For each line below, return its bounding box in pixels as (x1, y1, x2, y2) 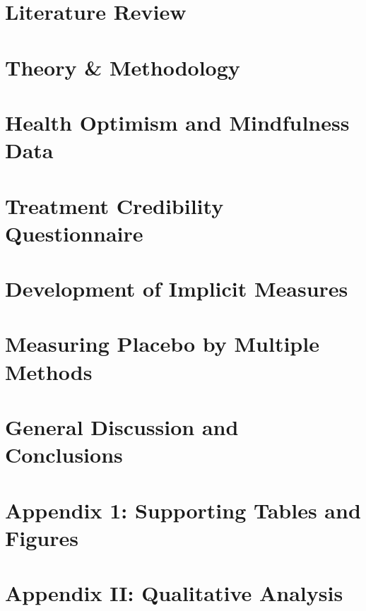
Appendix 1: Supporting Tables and (5, 495, 361, 524)
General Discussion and (5, 413, 239, 441)
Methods (5, 357, 93, 386)
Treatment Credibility (5, 191, 224, 220)
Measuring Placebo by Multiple (5, 329, 319, 358)
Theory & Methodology (5, 52, 240, 81)
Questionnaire (5, 218, 143, 247)
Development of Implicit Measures (5, 274, 348, 303)
